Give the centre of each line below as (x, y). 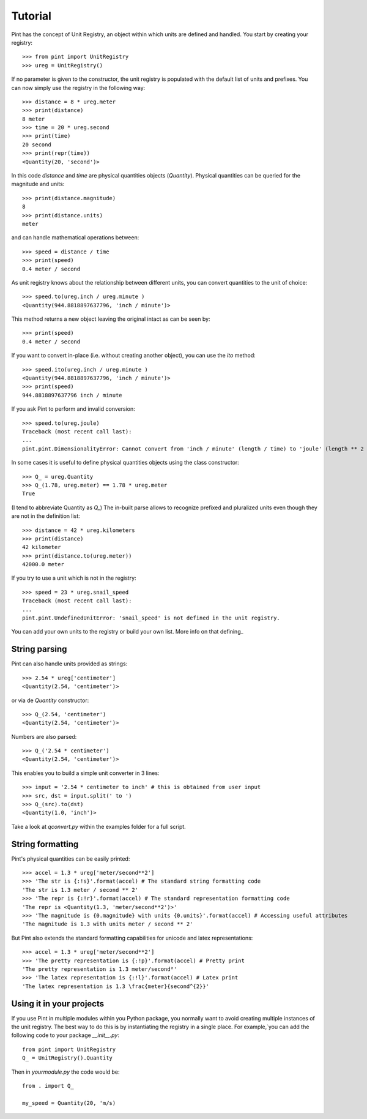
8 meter (34, 119)
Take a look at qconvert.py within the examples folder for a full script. (98, 826)
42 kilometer (42, 547)
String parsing (39, 649)
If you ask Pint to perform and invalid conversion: (73, 409)
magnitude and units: (38, 184)
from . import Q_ (48, 1086)
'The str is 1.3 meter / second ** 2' (80, 890)
